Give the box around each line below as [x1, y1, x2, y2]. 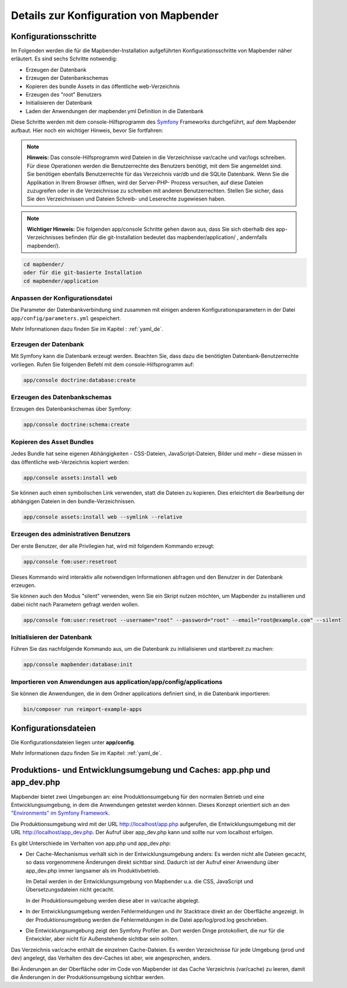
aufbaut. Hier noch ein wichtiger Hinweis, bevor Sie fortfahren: [11, 127, 164, 134]
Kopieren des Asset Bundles [11, 438, 94, 446]
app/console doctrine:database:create [23, 376, 136, 383]
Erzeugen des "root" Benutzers [25, 91, 102, 98]
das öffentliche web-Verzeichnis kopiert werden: [11, 459, 129, 466]
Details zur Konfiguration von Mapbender [11, 9, 219, 22]
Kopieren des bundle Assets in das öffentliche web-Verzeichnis [25, 83, 180, 90]
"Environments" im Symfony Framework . [11, 809, 110, 816]
